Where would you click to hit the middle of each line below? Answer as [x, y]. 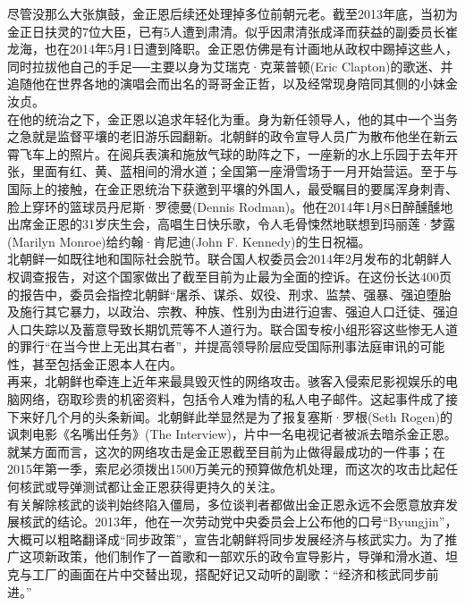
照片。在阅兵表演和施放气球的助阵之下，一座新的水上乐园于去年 [257, 153]
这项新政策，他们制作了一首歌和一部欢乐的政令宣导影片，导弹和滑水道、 [232, 556]
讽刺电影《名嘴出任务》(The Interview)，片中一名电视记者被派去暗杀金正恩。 [232, 434]
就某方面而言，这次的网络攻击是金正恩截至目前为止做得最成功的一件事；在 [226, 451]
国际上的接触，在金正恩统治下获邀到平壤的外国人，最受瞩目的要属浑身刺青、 [232, 188]
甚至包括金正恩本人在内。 [107, 363]
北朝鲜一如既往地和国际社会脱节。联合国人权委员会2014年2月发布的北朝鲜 [223, 259]
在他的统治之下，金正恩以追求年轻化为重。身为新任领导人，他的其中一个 [220, 118]
